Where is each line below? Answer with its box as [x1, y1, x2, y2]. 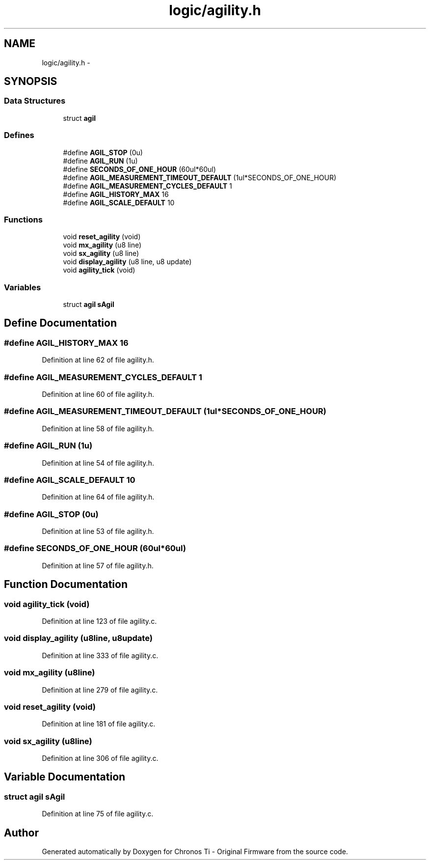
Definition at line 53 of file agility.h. [42, 527, 154, 536]
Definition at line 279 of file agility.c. [42, 685, 158, 694]
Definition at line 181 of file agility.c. [42, 720, 156, 728]
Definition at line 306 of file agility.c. [42, 754, 159, 762]
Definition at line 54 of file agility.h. [42, 458, 154, 467]
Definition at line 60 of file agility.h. [42, 390, 155, 399]
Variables [4, 282, 41, 292]
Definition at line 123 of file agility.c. [42, 617, 157, 625]
